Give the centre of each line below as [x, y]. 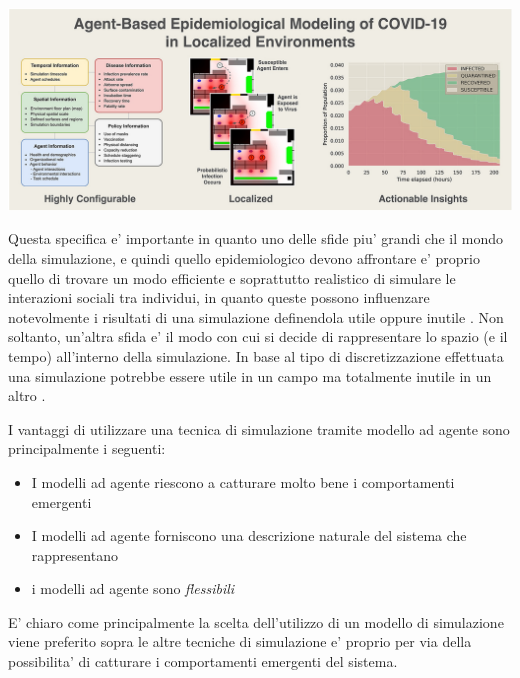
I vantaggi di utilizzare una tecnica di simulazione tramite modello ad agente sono [259, 428]
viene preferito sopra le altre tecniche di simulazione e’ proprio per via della [240, 641]
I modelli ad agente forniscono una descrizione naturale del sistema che [249, 535]
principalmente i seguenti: [87, 448]
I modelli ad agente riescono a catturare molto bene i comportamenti [243, 481]
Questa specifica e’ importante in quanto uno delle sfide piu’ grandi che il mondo [255, 238]
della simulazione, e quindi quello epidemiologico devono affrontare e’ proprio [244, 257]
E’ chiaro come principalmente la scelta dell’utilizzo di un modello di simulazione [256, 621]
